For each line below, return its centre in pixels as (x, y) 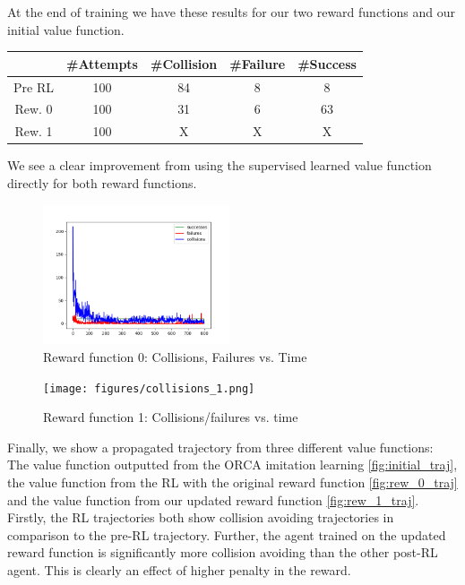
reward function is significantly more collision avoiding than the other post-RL (223, 552)
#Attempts (102, 63)
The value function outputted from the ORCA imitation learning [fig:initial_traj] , (232, 465)
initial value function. (66, 29)
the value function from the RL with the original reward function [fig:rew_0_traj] (232, 482)
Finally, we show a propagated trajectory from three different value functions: (220, 447)
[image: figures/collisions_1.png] (149, 388)
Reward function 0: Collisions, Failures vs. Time (175, 356)
